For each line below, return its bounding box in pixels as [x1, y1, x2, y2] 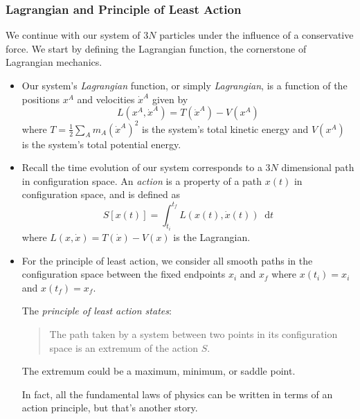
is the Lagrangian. [173, 230, 251, 244]
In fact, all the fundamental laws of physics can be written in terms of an [21, 386, 333, 401]
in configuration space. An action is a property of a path [21, 173, 262, 188]
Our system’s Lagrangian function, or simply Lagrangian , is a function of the [21, 78, 348, 92]
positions [21, 91, 60, 106]
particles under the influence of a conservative [159, 28, 354, 42]
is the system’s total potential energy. [21, 136, 181, 151]
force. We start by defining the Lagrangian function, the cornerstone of [6, 41, 307, 55]
